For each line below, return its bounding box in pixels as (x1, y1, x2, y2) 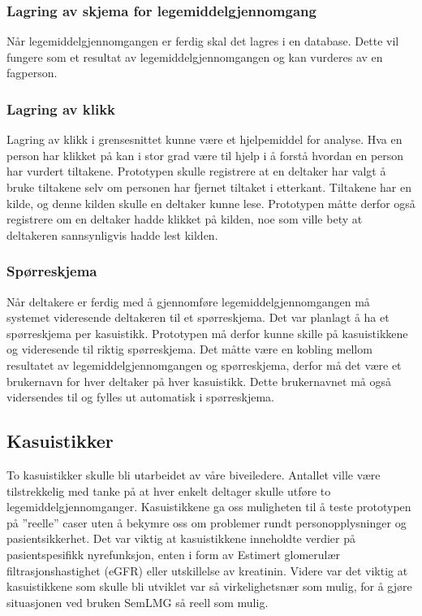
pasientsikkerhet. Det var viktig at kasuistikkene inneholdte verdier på (6, 530, 356, 547)
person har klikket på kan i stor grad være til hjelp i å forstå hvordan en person (6, 146, 404, 163)
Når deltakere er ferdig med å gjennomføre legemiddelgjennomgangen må (6, 293, 370, 310)
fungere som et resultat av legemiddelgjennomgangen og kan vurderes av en (6, 48, 383, 65)
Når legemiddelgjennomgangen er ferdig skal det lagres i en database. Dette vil (6, 33, 399, 50)
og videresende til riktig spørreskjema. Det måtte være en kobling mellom (6, 341, 372, 358)
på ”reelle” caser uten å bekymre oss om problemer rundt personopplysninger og (6, 514, 407, 531)
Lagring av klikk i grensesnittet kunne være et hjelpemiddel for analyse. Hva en (6, 131, 403, 148)
